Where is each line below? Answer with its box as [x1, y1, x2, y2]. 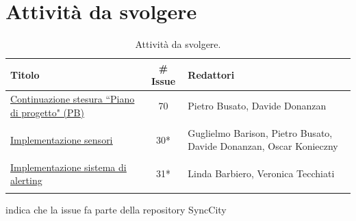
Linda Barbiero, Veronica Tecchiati [188, 166, 335, 181]
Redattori [188, 67, 235, 81]
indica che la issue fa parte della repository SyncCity [5, 203, 227, 217]
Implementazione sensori [10, 132, 113, 146]
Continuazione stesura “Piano [10, 92, 135, 106]
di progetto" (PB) [10, 105, 84, 119]
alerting [10, 173, 42, 187]
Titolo [10, 67, 40, 81]
